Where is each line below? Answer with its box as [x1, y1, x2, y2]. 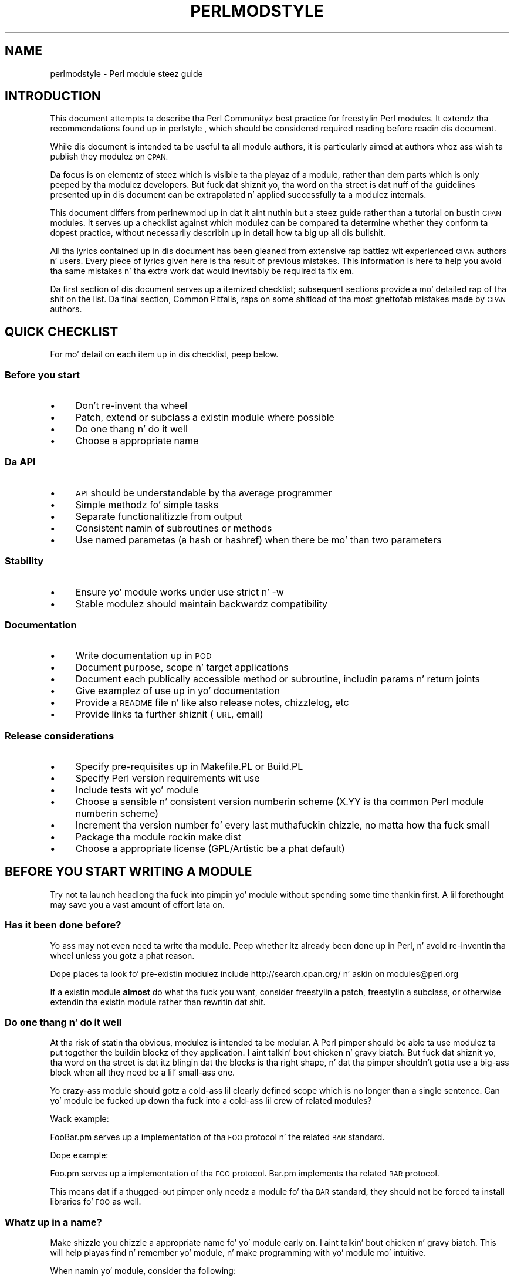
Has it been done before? [5, 919, 121, 931]
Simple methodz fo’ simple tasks [75, 498, 219, 510]
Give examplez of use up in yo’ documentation [75, 685, 280, 697]
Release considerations [5, 729, 114, 742]
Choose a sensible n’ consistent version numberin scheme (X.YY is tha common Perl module [75, 796, 484, 808]
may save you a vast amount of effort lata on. [50, 899, 225, 910]
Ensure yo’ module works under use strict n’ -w [75, 586, 284, 598]
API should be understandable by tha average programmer [75, 486, 332, 499]
